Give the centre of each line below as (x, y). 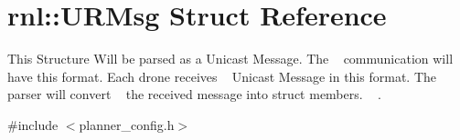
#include (33, 124)
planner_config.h (127, 124)
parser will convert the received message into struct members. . (194, 94)
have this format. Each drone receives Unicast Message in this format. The (222, 76)
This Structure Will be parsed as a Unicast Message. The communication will (230, 59)
